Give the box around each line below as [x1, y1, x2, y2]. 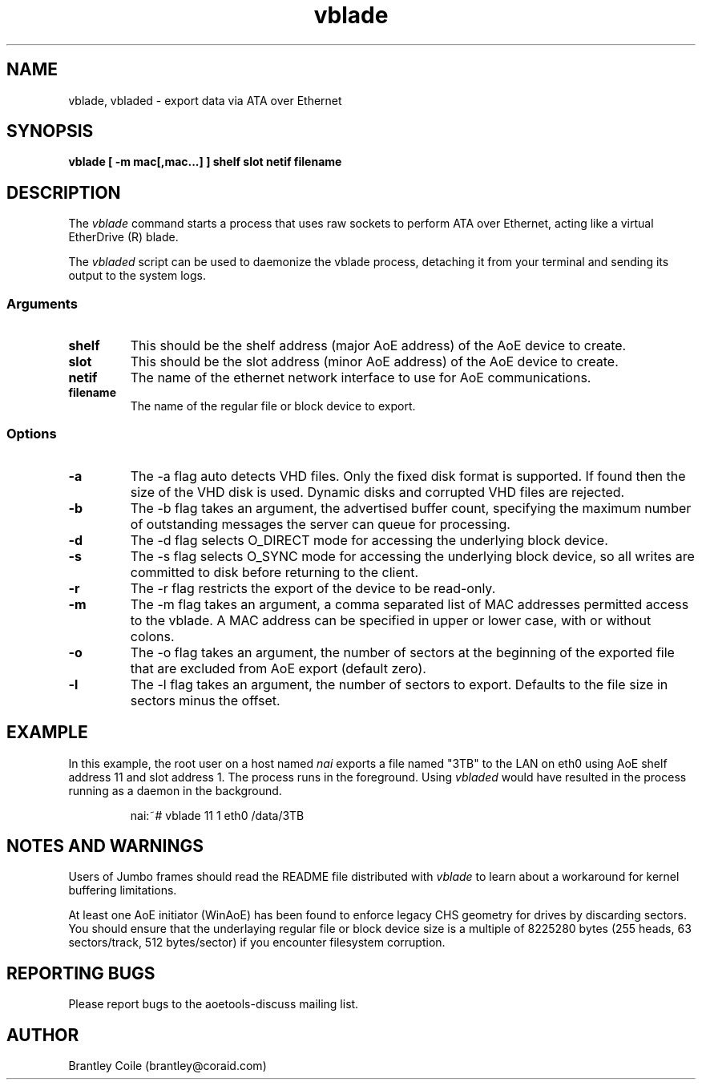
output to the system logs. [68, 268, 206, 283]
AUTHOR [6, 1024, 79, 1045]
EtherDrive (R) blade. [68, 230, 179, 244]
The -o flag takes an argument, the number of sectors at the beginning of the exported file [130, 644, 675, 660]
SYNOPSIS [6, 121, 94, 142]
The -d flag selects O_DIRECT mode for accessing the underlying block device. [130, 531, 608, 548]
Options [6, 426, 57, 442]
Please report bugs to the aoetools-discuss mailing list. [68, 997, 359, 1011]
